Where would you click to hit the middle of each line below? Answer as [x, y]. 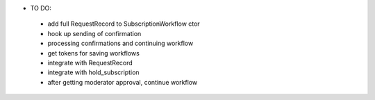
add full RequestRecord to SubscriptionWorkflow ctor [124, 24]
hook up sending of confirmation [94, 33]
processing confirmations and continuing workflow [120, 43]
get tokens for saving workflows [94, 53]
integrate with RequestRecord [90, 62]
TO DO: [41, 8]
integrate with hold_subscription [93, 72]
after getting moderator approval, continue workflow [123, 82]
